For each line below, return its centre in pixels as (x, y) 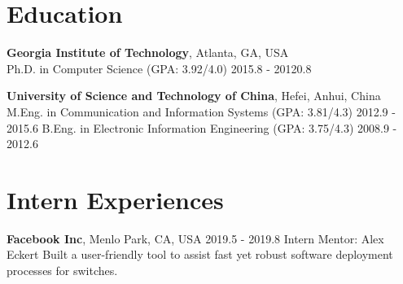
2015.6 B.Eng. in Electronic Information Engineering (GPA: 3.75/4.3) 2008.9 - (202, 127)
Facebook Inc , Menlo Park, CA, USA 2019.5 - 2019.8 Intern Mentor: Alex (195, 238)
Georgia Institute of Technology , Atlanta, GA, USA (148, 52)
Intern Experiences (115, 199)
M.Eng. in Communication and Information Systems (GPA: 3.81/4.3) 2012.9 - (201, 111)
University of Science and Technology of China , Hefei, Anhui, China (194, 96)
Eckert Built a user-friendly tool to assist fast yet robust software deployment (200, 254)
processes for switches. (62, 270)
